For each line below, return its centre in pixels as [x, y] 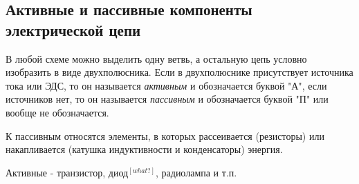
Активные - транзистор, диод [67, 172]
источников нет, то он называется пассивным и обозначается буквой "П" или [167, 99]
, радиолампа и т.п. [196, 172]
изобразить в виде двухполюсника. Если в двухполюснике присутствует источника [179, 72]
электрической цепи [73, 29]
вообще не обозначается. [57, 112]
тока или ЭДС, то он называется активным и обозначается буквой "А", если [166, 85]
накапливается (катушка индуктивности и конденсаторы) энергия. [144, 149]
